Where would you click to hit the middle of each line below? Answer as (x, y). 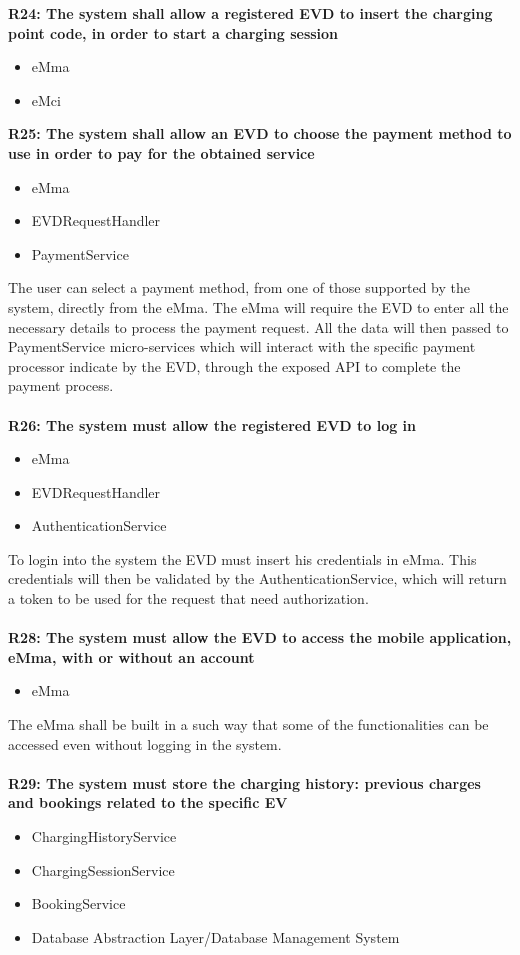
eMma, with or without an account (131, 656)
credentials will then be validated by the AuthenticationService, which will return (257, 578)
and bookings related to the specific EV (148, 802)
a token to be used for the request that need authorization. (188, 598)
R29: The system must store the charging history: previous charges (244, 782)
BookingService (78, 903)
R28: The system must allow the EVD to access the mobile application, (260, 637)
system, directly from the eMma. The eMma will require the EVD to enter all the (258, 306)
